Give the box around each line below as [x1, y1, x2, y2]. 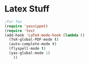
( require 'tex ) [4, 28, 35, 33]
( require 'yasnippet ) [4, 24, 48, 28]
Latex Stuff [4, 3, 50, 14]
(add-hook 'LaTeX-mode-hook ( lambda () [4, 33, 85, 38]
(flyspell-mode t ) [9, 46, 46, 51]
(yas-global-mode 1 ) [9, 51, 50, 56]
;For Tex [4, 19, 22, 24]
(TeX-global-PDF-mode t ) [9, 37, 59, 42]
